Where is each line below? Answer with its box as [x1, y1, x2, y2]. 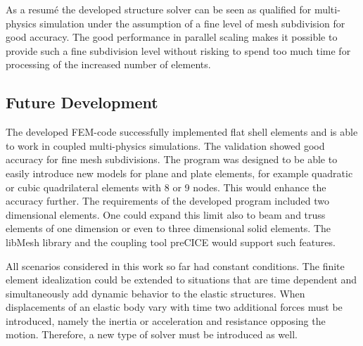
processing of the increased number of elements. [6, 57, 211, 72]
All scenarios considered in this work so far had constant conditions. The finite [6, 258, 345, 273]
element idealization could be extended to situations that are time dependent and [6, 272, 357, 287]
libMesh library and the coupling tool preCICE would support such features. [6, 234, 336, 249]
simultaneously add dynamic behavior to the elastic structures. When [6, 286, 305, 300]
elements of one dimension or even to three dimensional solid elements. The [6, 221, 331, 236]
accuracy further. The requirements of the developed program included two [6, 193, 330, 208]
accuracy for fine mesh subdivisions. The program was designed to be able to [6, 152, 338, 167]
